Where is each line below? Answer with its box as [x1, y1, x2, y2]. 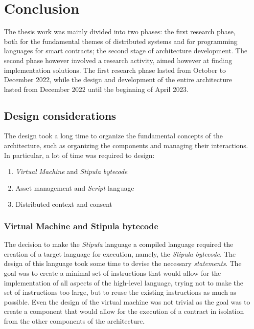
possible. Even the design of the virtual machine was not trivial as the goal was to [4, 296, 250, 307]
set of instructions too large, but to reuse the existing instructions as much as [4, 287, 236, 297]
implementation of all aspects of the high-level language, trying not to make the [4, 277, 244, 287]
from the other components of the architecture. [4, 316, 145, 326]
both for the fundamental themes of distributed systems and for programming [4, 36, 238, 46]
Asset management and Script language [15, 182, 134, 193]
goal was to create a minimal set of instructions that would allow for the [4, 268, 221, 278]
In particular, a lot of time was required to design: [4, 150, 155, 160]
